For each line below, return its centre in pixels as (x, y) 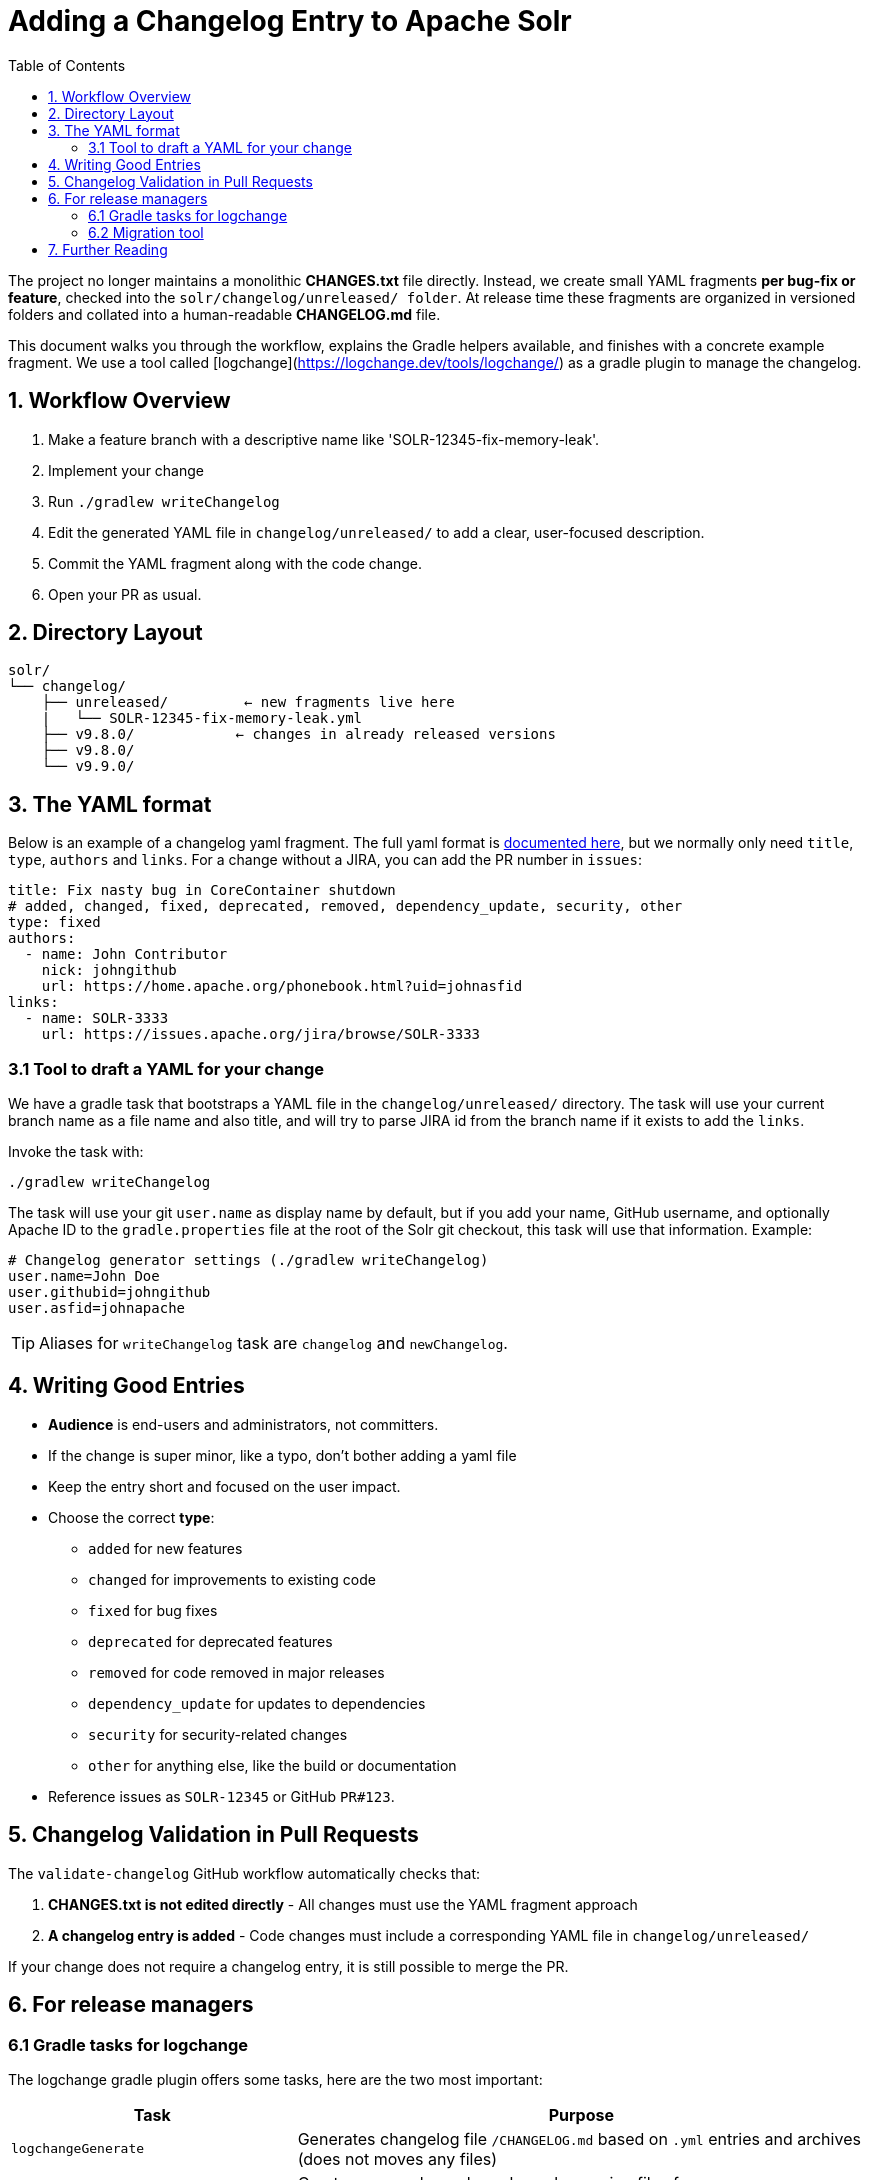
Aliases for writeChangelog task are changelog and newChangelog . (273, 1343)
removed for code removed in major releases (236, 1672)
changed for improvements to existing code (232, 1579)
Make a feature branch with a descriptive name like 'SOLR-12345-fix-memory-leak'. (324, 439)
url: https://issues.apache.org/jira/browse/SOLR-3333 (261, 1034)
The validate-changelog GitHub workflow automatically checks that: (244, 1873)
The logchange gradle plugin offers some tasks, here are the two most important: (275, 2079)
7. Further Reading (108, 249)
